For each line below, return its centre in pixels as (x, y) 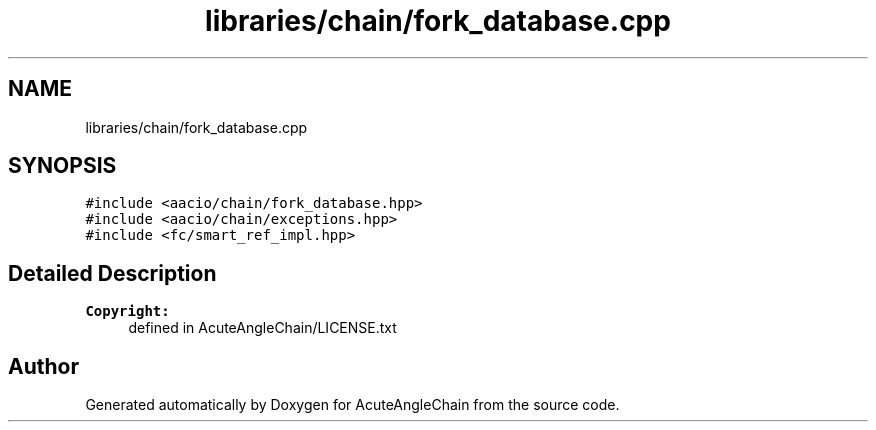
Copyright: (127, 311)
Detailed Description (112, 273)
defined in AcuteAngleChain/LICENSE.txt (262, 328)
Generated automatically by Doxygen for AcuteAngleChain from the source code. (352, 405)
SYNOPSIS (62, 166)
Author (43, 366)
